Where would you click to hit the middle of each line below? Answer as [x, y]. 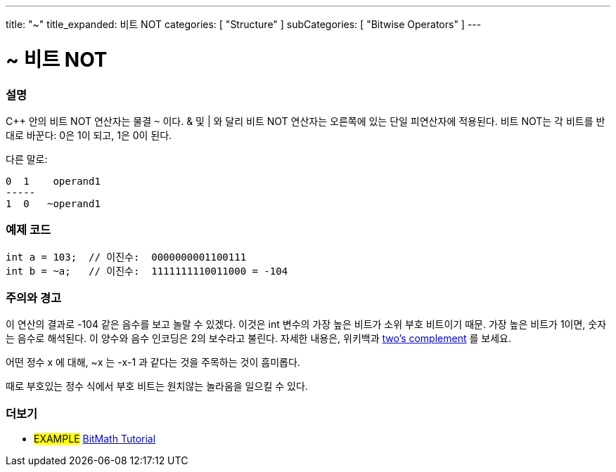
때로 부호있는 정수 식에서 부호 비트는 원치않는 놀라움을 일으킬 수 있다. [157, 386]
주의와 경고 [34, 298]
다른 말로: [27, 159]
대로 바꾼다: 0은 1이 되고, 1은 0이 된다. [89, 135]
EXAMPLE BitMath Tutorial [95, 439]
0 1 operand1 [53, 181]
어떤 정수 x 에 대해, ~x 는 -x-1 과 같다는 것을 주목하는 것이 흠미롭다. [153, 362]
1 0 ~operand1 [53, 203]
